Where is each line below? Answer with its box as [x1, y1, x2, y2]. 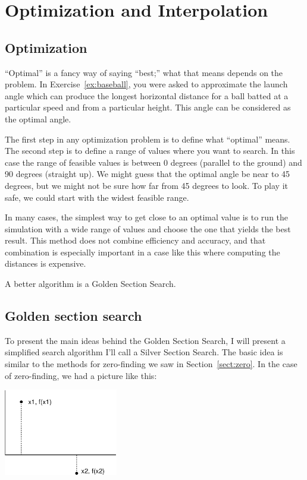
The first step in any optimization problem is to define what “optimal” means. [5, 132, 290, 145]
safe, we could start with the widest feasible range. [5, 191, 189, 203]
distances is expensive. [5, 257, 86, 270]
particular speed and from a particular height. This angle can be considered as [5, 101, 291, 113]
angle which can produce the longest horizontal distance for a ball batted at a [5, 89, 289, 102]
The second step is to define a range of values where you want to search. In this [5, 144, 295, 157]
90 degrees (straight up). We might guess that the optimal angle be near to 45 [5, 168, 290, 180]
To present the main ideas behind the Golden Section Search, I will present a [5, 334, 286, 346]
